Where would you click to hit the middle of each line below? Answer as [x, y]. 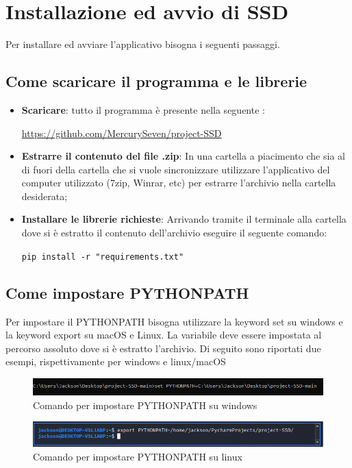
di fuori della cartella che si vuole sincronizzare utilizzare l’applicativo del [176, 169]
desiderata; [45, 196]
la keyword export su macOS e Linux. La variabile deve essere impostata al [164, 335]
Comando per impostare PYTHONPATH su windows [145, 405]
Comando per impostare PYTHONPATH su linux [138, 456]
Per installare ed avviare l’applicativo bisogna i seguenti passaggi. [143, 44]
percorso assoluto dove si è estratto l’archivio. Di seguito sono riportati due [163, 348]
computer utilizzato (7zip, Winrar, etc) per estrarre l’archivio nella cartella [179, 183]
